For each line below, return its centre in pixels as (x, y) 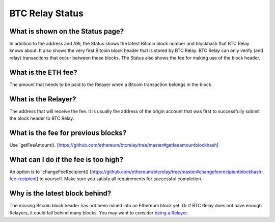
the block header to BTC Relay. (42, 118)
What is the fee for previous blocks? (68, 133)
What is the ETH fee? (43, 72)
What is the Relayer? (43, 99)
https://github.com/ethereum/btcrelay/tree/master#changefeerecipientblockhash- (177, 172)
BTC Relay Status (47, 13)
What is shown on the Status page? (67, 31)
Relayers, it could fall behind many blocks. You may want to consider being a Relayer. (99, 213)
